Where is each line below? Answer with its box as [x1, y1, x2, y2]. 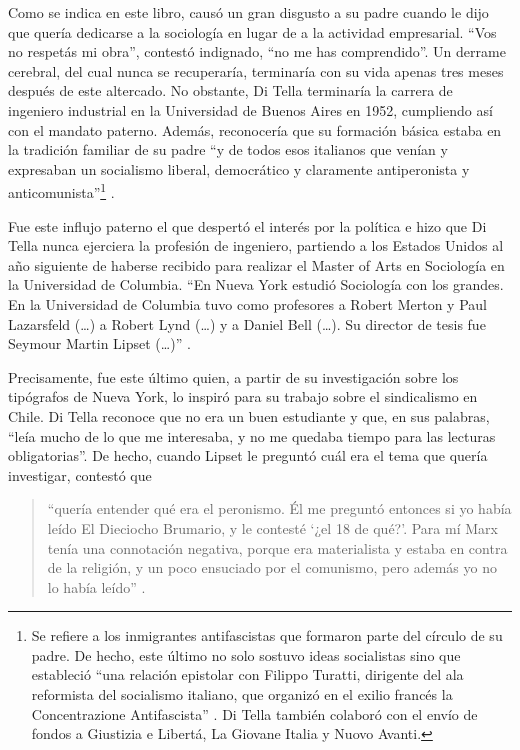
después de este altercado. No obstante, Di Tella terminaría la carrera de [8, 80, 453, 101]
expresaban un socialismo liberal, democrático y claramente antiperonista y [8, 158, 470, 179]
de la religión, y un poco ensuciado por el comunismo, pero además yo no [47, 557, 497, 578]
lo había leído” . [47, 576, 146, 597]
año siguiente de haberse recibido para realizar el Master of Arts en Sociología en [8, 254, 505, 275]
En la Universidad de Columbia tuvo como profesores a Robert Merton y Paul [8, 293, 487, 314]
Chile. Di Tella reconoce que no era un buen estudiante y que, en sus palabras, [8, 405, 490, 426]
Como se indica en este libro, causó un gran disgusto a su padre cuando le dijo [8, 2, 489, 22]
